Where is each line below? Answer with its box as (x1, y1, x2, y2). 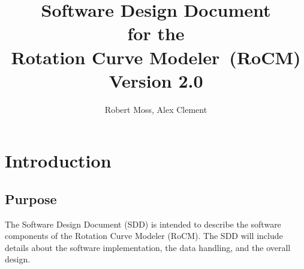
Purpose (5, 189, 57, 208)
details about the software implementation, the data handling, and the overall (5, 241, 291, 253)
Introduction (5, 148, 112, 173)
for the (127, 21, 185, 46)
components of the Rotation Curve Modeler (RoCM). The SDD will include (5, 229, 283, 242)
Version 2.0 (109, 68, 203, 92)
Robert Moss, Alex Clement (104, 103, 207, 115)
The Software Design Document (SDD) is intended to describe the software (5, 217, 281, 230)
